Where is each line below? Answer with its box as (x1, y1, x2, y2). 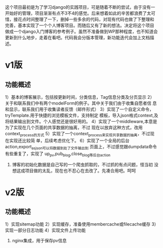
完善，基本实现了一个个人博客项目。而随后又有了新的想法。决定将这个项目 (5, 22, 154, 28)
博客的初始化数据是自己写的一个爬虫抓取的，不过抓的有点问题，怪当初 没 (12, 162, 159, 168)
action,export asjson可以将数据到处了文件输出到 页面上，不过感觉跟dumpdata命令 (5, 143, 157, 151)
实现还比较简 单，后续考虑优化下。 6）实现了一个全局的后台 (9, 138, 130, 143)
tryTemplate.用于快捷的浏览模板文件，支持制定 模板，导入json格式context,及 (5, 112, 159, 118)
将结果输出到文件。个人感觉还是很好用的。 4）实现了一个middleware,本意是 (5, 119, 157, 124)
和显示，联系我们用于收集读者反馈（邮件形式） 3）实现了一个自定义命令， (5, 106, 154, 112)
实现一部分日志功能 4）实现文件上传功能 (5, 228, 86, 233)
